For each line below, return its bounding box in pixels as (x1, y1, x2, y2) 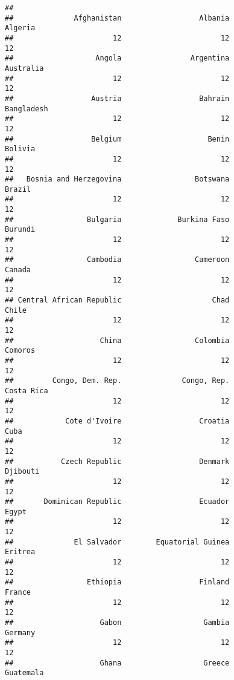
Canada (5, 266, 31, 275)
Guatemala (5, 669, 44, 678)
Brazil (5, 185, 31, 194)
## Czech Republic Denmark (5, 457, 230, 466)
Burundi (5, 225, 36, 234)
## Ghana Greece (5, 658, 230, 667)
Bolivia (5, 145, 36, 154)
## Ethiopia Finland (5, 578, 230, 587)
